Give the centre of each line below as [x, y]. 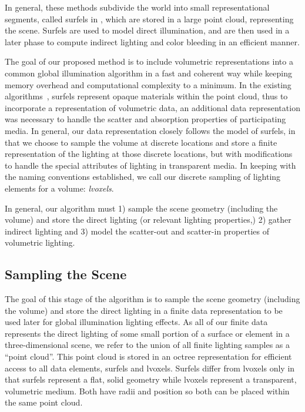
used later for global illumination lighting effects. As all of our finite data [136, 322]
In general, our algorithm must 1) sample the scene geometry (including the [141, 208]
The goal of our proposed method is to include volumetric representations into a [149, 61]
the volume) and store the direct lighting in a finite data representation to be [144, 310]
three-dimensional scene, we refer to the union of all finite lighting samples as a [148, 345]
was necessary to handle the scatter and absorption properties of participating [145, 119]
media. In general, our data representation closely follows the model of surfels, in [150, 130]
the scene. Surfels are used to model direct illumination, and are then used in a [147, 30]
